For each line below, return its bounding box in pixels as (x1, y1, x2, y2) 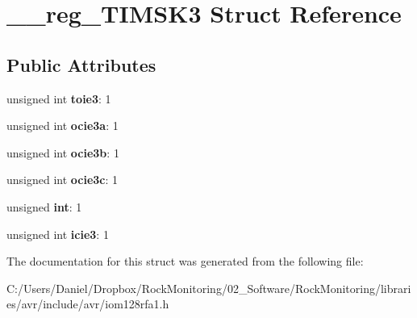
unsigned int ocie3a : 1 (6, 117, 119, 134)
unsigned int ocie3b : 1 (6, 144, 119, 161)
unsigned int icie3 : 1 (6, 225, 109, 242)
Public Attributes (6, 52, 156, 77)
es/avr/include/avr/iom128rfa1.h (6, 295, 169, 312)
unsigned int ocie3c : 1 (6, 171, 119, 188)
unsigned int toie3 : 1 (6, 90, 111, 107)
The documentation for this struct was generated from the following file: (6, 253, 364, 270)
